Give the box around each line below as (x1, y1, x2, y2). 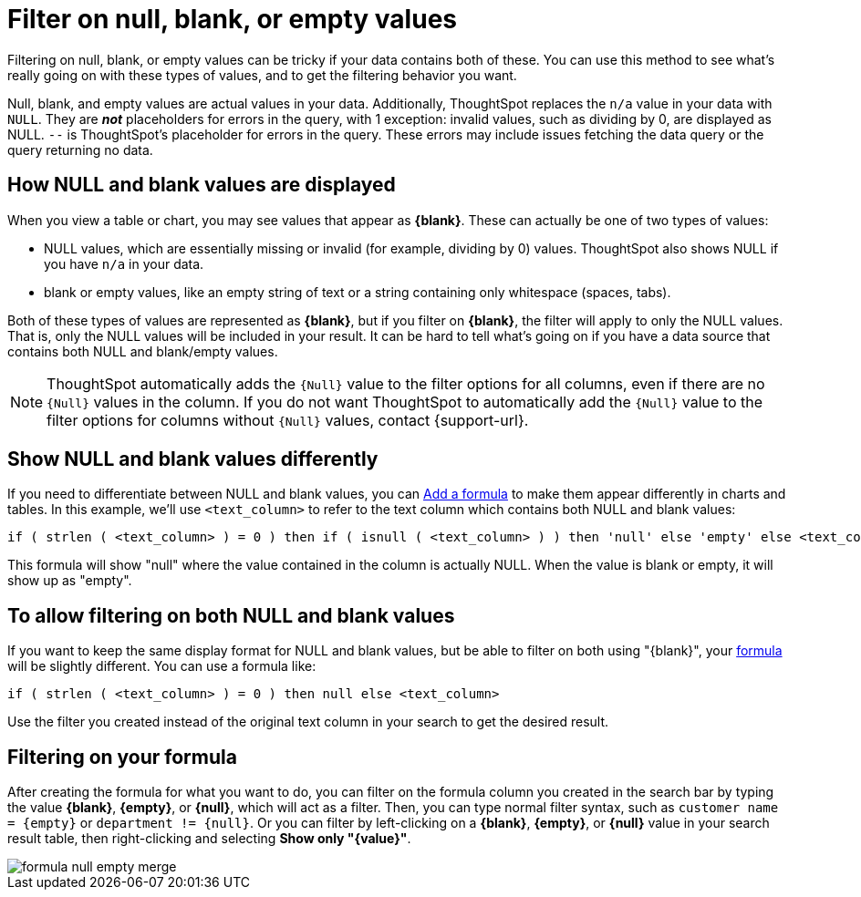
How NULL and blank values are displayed (7, 173, 396, 197)
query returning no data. (7, 141, 153, 158)
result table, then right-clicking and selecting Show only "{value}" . (7, 830, 411, 847)
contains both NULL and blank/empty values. (7, 343, 278, 359)
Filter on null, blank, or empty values (7, 4, 457, 35)
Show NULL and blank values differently (7, 448, 379, 471)
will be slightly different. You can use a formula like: (7, 658, 316, 675)
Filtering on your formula (7, 745, 237, 768)
